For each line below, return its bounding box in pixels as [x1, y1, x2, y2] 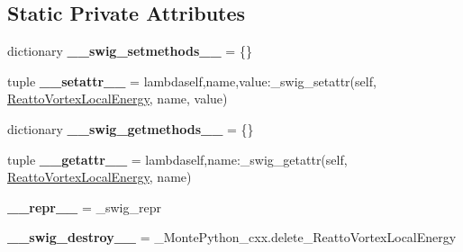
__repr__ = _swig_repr [7, 197, 161, 216]
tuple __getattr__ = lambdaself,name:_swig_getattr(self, [7, 149, 348, 168]
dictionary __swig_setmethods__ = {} [7, 41, 252, 60]
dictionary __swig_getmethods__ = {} [7, 119, 254, 138]
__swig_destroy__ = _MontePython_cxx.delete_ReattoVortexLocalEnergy [7, 228, 457, 247]
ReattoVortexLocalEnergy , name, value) [7, 89, 228, 108]
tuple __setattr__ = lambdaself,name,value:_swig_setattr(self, [7, 71, 377, 90]
